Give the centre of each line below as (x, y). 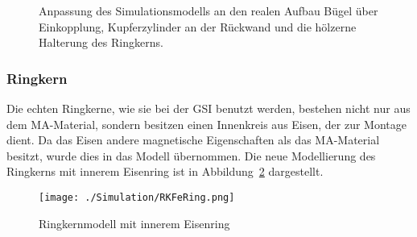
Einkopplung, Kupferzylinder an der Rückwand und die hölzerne (198, 26)
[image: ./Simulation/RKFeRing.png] (137, 197)
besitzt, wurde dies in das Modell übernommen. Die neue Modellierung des (191, 155)
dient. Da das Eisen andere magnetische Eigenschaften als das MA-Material (193, 140)
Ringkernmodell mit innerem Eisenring (134, 223)
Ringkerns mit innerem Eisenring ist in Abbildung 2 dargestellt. (165, 171)
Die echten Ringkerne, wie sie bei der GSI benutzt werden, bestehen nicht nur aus (208, 108)
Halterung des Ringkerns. (101, 42)
